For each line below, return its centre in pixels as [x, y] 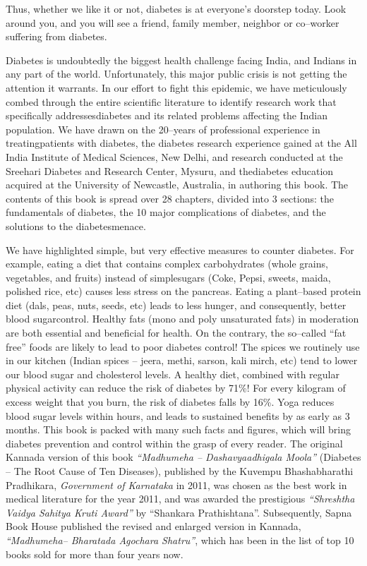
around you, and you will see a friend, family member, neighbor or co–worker [173, 22]
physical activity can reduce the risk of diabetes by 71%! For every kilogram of [176, 388]
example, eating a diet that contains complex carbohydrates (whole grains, [167, 264]
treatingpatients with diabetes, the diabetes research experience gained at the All [181, 143]
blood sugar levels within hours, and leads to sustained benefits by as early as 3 [178, 415]
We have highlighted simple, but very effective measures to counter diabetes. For [180, 249]
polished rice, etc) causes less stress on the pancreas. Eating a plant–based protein [183, 291]
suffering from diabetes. [56, 36]
